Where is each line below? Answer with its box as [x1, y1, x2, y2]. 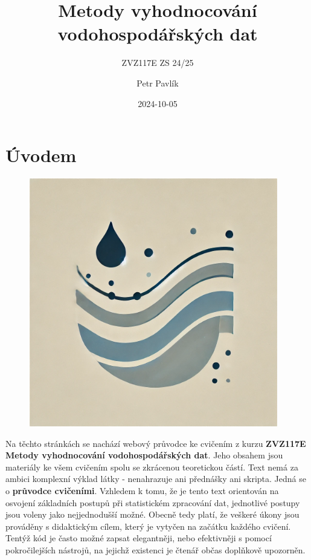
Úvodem [5, 143, 77, 168]
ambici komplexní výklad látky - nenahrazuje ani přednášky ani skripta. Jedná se [5, 472, 306, 485]
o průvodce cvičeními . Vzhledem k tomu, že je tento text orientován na [5, 484, 279, 497]
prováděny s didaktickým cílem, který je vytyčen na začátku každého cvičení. [5, 519, 291, 532]
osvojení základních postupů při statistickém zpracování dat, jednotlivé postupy [5, 496, 300, 509]
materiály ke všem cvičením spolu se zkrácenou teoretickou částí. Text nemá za [5, 460, 298, 473]
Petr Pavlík [136, 76, 179, 89]
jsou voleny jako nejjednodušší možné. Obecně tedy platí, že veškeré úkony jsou [5, 508, 300, 521]
